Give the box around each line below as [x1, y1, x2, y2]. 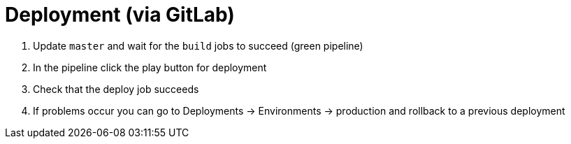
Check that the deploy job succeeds [33, 82, 199, 95]
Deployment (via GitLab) [5, 3, 235, 27]
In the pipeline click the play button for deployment [33, 61, 267, 73]
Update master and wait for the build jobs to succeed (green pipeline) [33, 39, 363, 52]
